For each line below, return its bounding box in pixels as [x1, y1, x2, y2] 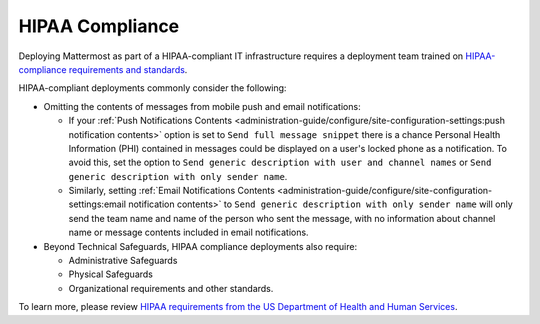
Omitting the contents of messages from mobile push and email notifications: [43, 100, 361, 112]
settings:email [68, 198, 127, 210]
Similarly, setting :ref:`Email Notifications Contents [68, 185, 275, 197]
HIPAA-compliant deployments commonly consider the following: [18, 82, 287, 94]
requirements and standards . [68, 63, 188, 75]
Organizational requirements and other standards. [68, 282, 274, 294]
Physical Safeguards [68, 268, 154, 280]
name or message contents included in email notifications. [68, 226, 309, 239]
